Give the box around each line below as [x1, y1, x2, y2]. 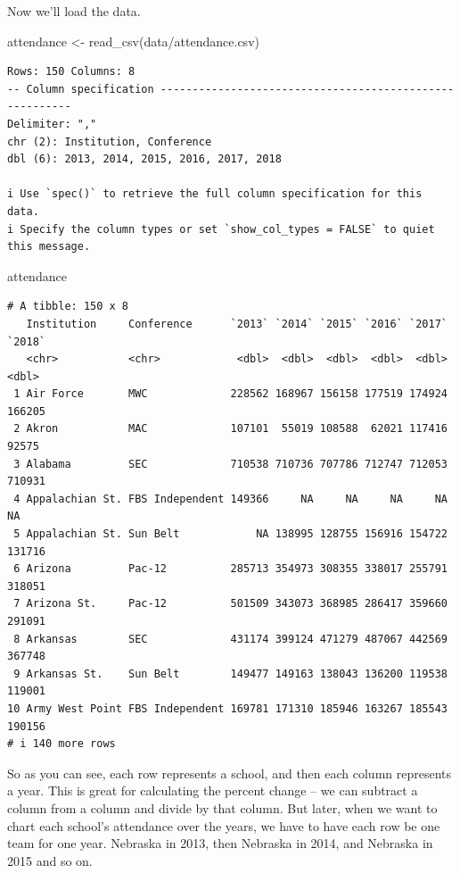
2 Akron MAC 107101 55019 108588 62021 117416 [13, 422, 448, 436]
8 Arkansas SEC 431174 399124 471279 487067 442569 [13, 632, 448, 645]
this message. [7, 240, 91, 254]
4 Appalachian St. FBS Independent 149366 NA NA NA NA [13, 492, 448, 505]
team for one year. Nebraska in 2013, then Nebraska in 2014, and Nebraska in [7, 834, 433, 852]
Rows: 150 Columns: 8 [7, 65, 136, 79]
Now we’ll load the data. [7, 2, 141, 20]
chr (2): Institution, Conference [7, 135, 212, 148]
